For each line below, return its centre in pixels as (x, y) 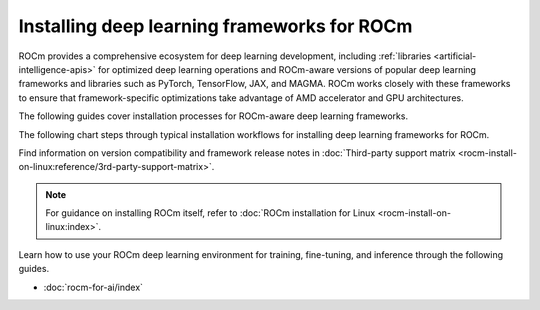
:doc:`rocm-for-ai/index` (93, 287)
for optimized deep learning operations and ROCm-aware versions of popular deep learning (287, 69)
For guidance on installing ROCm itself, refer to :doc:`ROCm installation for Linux (210, 213)
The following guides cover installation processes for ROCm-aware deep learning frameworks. (213, 116)
